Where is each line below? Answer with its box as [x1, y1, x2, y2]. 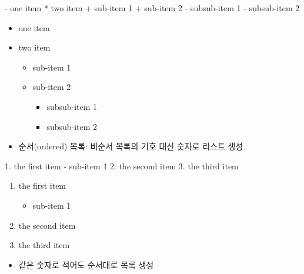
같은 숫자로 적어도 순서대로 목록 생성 [18, 258, 154, 270]
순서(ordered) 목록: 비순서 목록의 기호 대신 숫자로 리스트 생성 [18, 140, 243, 152]
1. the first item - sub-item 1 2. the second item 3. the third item [5, 159, 239, 172]
